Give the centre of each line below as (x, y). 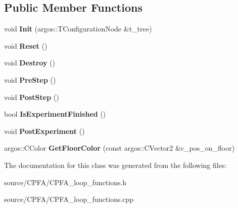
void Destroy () (30, 63)
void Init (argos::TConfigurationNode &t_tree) (78, 29)
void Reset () (26, 45)
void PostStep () (32, 97)
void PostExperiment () (44, 131)
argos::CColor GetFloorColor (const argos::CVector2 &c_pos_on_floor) (120, 148)
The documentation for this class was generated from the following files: (115, 165)
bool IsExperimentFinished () (55, 114)
